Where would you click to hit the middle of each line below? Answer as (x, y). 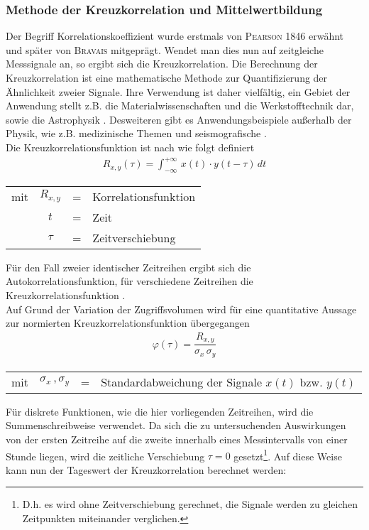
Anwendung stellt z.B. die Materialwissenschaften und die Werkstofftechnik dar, (180, 106)
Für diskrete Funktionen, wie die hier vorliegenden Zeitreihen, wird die (160, 411)
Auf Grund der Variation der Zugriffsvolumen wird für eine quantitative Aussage (181, 309)
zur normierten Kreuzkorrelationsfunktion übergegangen (128, 323)
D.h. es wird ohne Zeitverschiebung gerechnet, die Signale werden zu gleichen (190, 504)
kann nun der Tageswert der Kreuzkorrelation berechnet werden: (146, 469)
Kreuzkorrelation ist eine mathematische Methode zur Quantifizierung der (167, 77)
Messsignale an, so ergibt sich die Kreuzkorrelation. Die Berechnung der (162, 64)
